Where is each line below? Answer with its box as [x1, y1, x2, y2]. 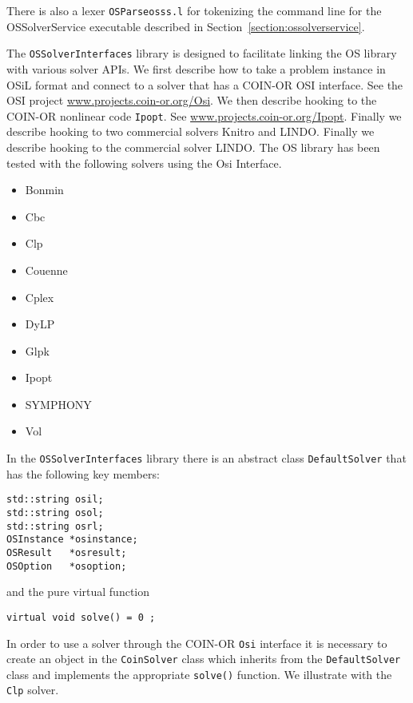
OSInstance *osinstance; [6, 534, 138, 546]
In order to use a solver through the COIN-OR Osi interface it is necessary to [6, 634, 387, 651]
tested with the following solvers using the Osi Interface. [6, 154, 282, 171]
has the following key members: [6, 465, 160, 482]
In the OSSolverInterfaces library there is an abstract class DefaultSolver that [6, 450, 407, 467]
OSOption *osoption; [6, 560, 127, 572]
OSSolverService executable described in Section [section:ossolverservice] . [6, 18, 365, 34]
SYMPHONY [25, 395, 92, 412]
